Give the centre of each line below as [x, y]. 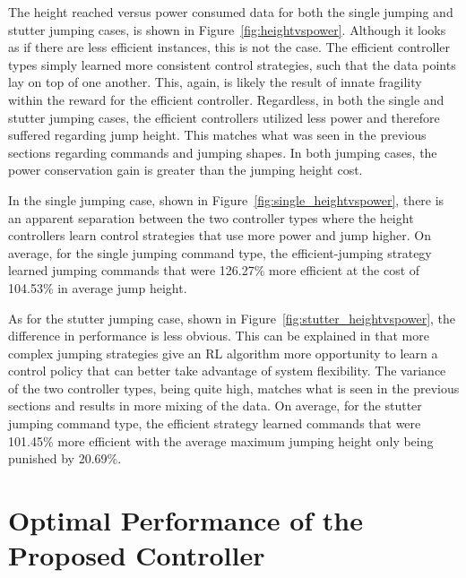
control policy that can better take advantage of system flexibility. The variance [227, 371]
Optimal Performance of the [186, 520]
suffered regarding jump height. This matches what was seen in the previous [217, 135]
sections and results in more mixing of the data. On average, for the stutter [215, 405]
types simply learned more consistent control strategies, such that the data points [232, 64]
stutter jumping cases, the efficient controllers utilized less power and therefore [224, 117]
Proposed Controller [137, 555]
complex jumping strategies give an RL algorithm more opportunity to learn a [223, 353]
